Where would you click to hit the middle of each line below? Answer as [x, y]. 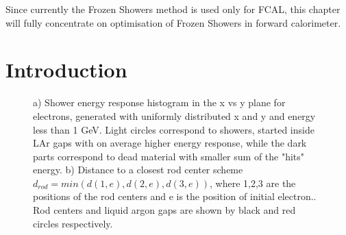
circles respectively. [73, 223]
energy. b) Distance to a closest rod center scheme [138, 170]
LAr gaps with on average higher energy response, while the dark [170, 143]
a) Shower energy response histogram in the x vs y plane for [159, 102]
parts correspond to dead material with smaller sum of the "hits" [169, 156]
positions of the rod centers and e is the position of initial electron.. [175, 196]
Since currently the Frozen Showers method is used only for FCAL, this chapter [173, 9]
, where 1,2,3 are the [253, 183]
